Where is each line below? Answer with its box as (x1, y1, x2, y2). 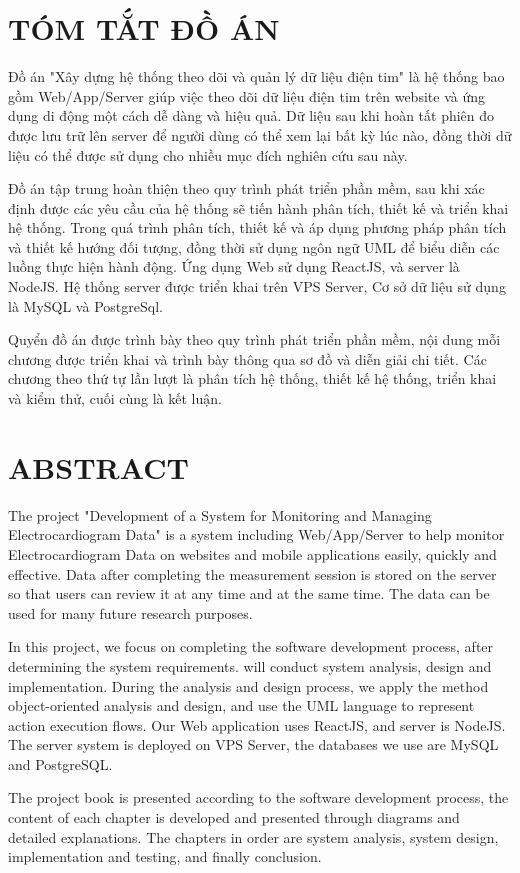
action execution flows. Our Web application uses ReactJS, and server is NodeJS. (8, 714, 506, 735)
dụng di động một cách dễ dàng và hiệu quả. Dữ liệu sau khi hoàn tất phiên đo (8, 105, 495, 126)
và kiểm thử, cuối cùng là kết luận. (8, 388, 222, 409)
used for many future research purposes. (8, 602, 253, 623)
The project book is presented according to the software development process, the (8, 787, 509, 808)
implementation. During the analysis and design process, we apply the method (8, 675, 489, 696)
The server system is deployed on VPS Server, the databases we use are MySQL (8, 734, 499, 755)
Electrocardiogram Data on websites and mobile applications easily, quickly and (8, 543, 497, 564)
